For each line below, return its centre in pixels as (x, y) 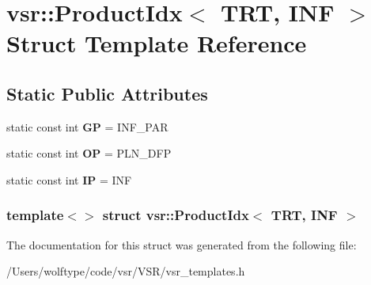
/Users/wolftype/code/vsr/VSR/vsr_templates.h (126, 271)
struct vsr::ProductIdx (176, 215)
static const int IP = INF (69, 179)
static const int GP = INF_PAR (87, 126)
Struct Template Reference (157, 43)
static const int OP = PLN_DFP (89, 153)
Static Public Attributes (107, 93)
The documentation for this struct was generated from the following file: (182, 244)
